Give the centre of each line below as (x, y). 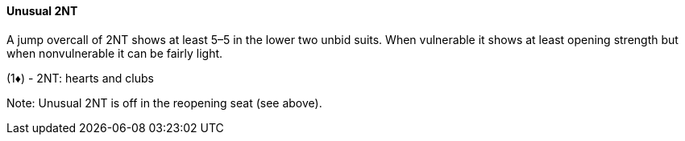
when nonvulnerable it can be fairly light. (115, 53)
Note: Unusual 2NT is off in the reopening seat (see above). (164, 103)
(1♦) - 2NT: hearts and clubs (80, 78)
